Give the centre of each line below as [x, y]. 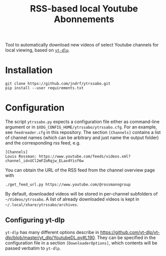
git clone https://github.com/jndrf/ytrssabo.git [58, 84]
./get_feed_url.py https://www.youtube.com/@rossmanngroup [68, 185]
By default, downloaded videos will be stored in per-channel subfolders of [81, 194]
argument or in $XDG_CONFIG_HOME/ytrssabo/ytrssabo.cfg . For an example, [81, 127]
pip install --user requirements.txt [44, 88]
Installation [29, 70]
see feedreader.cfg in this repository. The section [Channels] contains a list [83, 132]
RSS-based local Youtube [84, 9]
